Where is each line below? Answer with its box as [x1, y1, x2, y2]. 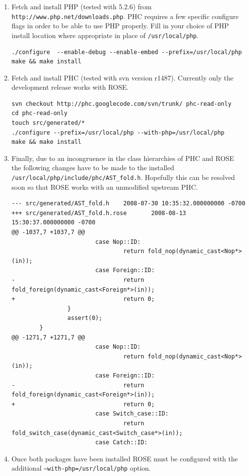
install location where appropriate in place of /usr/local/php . [11, 30, 199, 40]
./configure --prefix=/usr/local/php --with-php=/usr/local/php [11, 129, 225, 136]
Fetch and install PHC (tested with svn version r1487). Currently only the [11, 72, 233, 82]
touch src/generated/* [11, 119, 85, 127]
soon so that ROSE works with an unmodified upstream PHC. [11, 181, 198, 192]
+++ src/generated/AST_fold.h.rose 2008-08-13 [11, 209, 186, 217]
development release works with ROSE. [11, 82, 129, 92]
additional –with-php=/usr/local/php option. [11, 463, 151, 473]
